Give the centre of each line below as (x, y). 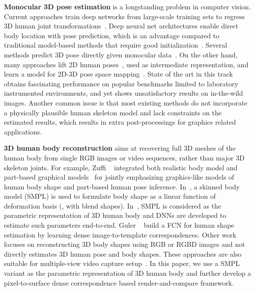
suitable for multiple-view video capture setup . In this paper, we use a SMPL (122, 263)
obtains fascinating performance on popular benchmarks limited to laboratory (121, 83)
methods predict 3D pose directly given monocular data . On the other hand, (121, 54)
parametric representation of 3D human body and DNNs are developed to (115, 215)
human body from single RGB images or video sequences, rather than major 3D (124, 157)
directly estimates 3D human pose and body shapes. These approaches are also (123, 253)
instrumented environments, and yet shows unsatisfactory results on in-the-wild (124, 93)
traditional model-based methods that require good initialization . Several (116, 45)
